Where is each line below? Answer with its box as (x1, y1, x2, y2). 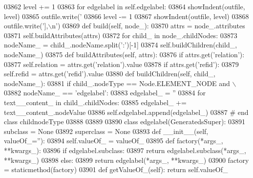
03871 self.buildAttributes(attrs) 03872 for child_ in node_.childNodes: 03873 (4, 30, 237, 40)
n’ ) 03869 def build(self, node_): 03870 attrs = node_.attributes (52, 21, 245, 31)
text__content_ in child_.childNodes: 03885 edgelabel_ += (4, 97, 187, 107)
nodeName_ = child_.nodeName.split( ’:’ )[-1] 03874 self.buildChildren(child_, (4, 40, 237, 50)
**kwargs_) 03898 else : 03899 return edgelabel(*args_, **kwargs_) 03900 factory (4, 155, 249, 165)
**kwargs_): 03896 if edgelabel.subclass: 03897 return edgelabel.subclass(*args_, (4, 145, 246, 155)
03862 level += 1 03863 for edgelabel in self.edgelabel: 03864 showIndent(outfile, (4, 1, 245, 11)
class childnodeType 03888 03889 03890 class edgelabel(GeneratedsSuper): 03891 (4, 116, 246, 127)
